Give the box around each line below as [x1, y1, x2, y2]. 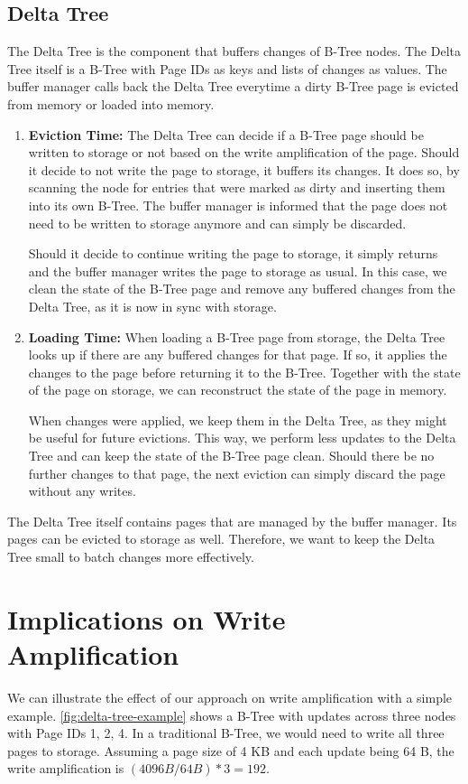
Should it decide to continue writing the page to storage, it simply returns [28, 244, 438, 263]
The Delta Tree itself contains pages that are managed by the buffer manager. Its [7, 511, 457, 530]
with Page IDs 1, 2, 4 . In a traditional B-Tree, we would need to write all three [7, 723, 445, 742]
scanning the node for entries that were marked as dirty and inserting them [28, 178, 445, 197]
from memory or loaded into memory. [7, 94, 215, 113]
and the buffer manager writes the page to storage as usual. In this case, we [28, 261, 447, 280]
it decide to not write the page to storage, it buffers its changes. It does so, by [28, 160, 460, 179]
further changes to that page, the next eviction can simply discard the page [28, 463, 445, 482]
